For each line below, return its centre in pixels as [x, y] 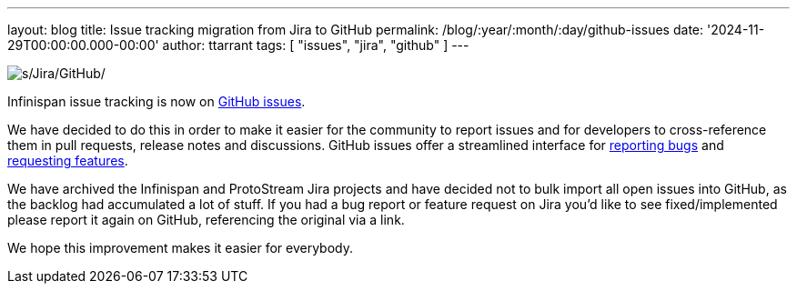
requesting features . [68, 161]
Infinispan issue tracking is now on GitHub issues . [156, 101]
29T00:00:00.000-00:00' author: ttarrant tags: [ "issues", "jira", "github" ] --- [238, 45]
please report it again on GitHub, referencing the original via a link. [206, 220]
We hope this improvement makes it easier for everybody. [181, 248]
